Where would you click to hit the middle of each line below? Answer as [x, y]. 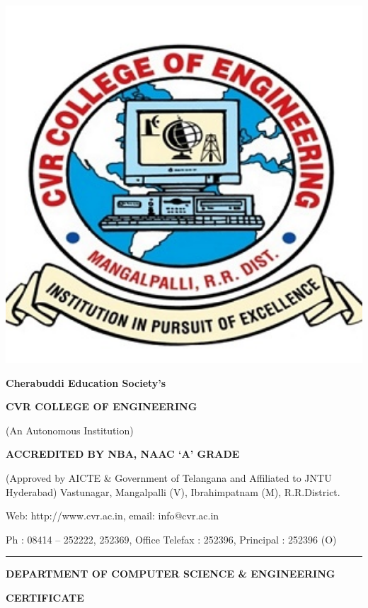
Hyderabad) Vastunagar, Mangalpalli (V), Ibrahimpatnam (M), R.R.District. [173, 491]
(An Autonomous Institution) [70, 430]
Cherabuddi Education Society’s [86, 382]
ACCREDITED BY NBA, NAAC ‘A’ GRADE [123, 454]
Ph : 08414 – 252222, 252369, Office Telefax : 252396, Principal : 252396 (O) [171, 539]
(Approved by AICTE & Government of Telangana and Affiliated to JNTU [169, 477]
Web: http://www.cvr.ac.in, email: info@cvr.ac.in [113, 516]
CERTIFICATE [45, 597]
